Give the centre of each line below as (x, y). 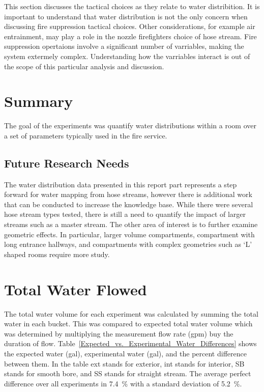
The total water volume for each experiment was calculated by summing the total (131, 313)
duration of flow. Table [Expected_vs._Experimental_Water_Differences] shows (130, 343)
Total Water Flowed (76, 289)
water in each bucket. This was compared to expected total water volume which (128, 324)
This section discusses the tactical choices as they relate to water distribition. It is (132, 6)
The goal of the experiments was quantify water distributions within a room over (130, 125)
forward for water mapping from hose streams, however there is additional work (128, 194)
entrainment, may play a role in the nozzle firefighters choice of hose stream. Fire (130, 36)
